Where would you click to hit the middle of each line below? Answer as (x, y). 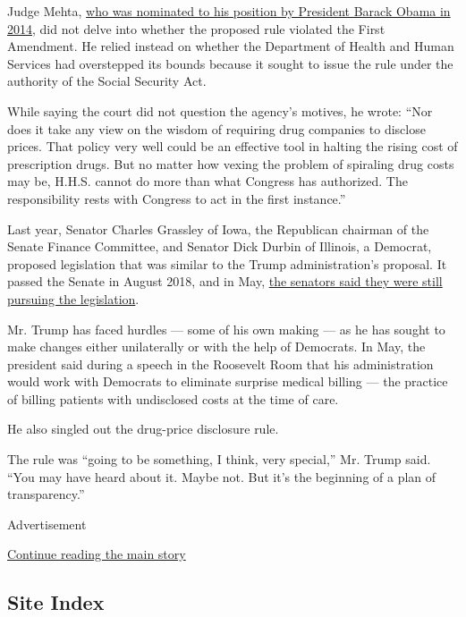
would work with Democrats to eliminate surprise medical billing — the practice (228, 381)
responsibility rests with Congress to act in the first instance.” (177, 198)
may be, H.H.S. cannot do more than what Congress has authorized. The (208, 181)
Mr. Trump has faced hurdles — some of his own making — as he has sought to (226, 329)
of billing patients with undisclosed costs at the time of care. (173, 398)
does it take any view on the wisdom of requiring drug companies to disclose (216, 128)
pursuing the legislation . (73, 298)
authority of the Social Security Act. (107, 81)
